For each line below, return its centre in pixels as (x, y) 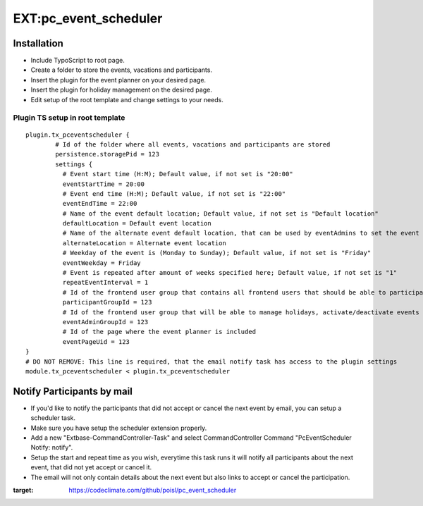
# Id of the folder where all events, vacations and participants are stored (193, 144)
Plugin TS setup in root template (69, 118)
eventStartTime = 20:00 (103, 184)
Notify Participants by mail (73, 391)
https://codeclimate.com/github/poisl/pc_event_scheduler (153, 490)
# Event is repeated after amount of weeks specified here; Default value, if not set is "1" (230, 273)
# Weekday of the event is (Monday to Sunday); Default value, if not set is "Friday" (217, 253)
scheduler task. (53, 418)
